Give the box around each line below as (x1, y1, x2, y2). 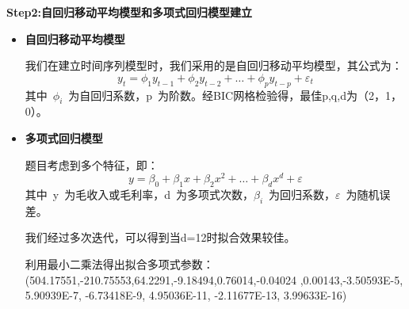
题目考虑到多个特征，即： (25, 156, 159, 173)
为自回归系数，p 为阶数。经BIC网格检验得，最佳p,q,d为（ (68, 86, 369, 103)
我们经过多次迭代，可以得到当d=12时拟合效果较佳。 (25, 229, 296, 246)
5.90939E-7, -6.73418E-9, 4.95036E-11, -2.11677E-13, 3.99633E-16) (25, 287, 347, 303)
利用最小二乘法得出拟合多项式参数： (25, 256, 214, 273)
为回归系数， (269, 186, 336, 203)
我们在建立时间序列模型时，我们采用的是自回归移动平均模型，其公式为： (25, 57, 403, 74)
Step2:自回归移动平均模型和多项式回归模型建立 (6, 4, 253, 20)
